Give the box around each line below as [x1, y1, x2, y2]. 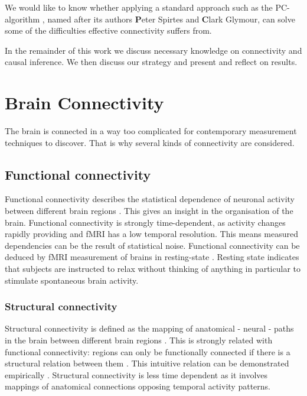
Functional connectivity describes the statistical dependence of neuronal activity [5, 193, 295, 205]
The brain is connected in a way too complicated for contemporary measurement [5, 125, 297, 137]
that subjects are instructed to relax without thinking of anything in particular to [5, 262, 301, 275]
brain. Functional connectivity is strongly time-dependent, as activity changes [5, 216, 286, 228]
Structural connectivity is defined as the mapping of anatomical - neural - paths [5, 322, 294, 335]
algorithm [5, 12, 40, 25]
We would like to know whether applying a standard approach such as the [5, 1, 273, 13]
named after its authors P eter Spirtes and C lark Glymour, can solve [47, 12, 295, 25]
